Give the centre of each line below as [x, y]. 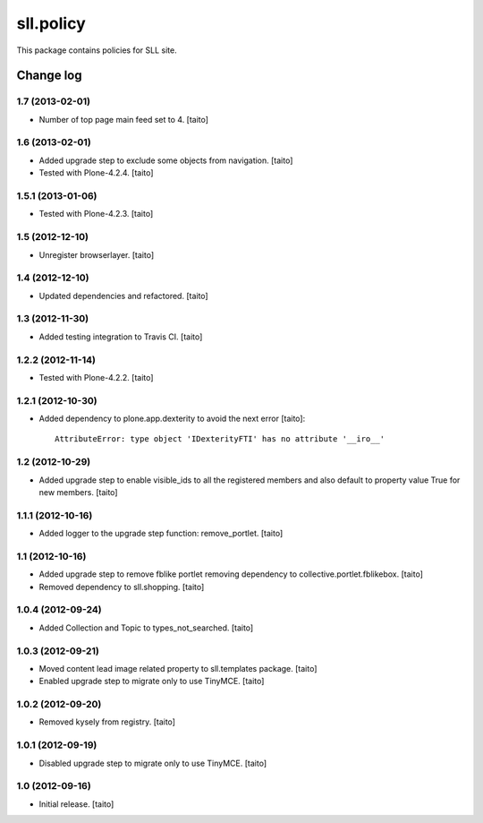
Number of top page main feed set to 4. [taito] [124, 119]
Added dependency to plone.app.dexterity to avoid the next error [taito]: [172, 419]
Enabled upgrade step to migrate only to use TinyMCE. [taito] [152, 682]
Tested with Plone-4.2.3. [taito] [96, 214]
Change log [49, 76]
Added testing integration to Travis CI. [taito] [121, 337]
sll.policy [51, 23]
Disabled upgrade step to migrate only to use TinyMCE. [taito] [153, 763]
